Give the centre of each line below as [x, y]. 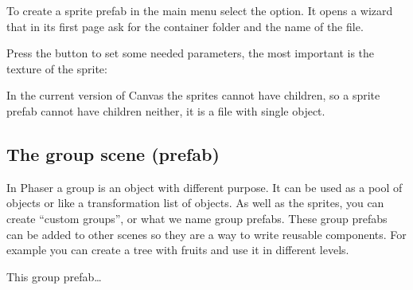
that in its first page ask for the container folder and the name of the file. [185, 26]
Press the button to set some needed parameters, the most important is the [191, 53]
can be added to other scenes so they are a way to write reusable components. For [206, 234]
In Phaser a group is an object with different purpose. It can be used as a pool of [205, 187]
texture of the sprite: [57, 68]
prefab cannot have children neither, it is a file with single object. [166, 110]
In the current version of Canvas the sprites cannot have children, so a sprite [193, 95]
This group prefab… [54, 276]
